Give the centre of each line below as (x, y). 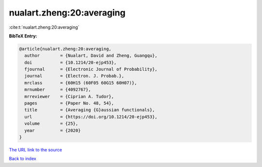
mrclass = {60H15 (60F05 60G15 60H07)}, (81, 83)
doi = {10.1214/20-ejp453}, (70, 62)
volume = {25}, (51, 124)
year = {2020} (53, 130)
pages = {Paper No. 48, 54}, (69, 103)
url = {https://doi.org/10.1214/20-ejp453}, (91, 117)
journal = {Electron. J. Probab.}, (74, 76)
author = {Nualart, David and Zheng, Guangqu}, (91, 56)
